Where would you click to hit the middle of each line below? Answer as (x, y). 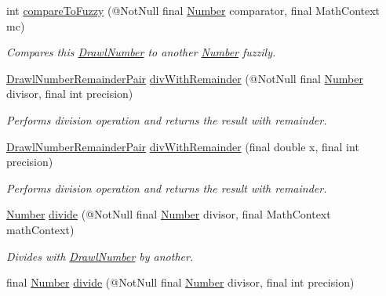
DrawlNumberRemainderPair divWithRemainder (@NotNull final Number (185, 78)
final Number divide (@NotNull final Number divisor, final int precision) (180, 282)
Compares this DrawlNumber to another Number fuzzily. (141, 52)
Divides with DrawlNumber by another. (100, 256)
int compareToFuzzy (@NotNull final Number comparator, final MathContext (193, 10)
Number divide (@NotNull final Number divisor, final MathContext (169, 214)
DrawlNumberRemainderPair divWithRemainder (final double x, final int (183, 146)
